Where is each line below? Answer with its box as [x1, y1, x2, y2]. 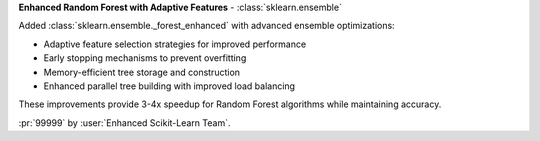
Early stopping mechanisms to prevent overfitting [43, 52, 247, 64]
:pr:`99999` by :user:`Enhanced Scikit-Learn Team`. [18, 116, 231, 129]
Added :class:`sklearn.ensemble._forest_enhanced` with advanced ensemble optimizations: [18, 20, 395, 32]
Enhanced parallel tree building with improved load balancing [43, 80, 295, 92]
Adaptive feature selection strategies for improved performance [43, 38, 307, 50]
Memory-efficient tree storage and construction [43, 66, 240, 78]
